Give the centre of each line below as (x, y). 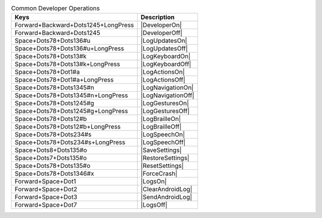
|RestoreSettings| (165, 158)
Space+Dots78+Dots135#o (52, 166)
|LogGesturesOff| (165, 111)
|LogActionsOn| (162, 72)
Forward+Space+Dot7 (46, 205)
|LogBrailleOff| (161, 127)
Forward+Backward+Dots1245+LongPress (74, 25)
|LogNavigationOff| (167, 95)
